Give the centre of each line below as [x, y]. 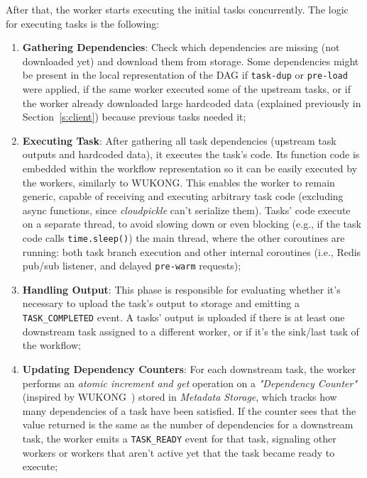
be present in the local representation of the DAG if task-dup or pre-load [185, 75]
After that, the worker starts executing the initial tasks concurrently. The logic [177, 9]
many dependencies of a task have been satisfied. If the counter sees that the [189, 410]
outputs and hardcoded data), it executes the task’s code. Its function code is [191, 154]
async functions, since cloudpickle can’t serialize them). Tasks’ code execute [186, 210]
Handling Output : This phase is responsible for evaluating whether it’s [181, 289]
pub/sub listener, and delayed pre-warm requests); [132, 266]
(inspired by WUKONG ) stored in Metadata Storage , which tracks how [180, 397]
